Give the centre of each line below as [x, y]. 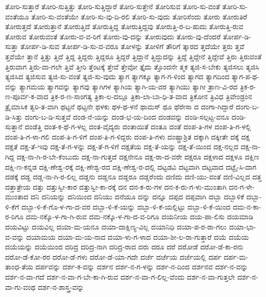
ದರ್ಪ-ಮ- [236, 256]
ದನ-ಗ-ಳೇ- [242, 186]
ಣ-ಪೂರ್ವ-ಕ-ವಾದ [27, 96]
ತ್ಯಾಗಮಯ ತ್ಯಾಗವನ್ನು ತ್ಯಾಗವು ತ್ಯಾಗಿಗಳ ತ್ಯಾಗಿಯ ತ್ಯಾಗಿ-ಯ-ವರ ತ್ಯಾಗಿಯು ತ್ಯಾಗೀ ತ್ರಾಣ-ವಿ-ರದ [128, 86]
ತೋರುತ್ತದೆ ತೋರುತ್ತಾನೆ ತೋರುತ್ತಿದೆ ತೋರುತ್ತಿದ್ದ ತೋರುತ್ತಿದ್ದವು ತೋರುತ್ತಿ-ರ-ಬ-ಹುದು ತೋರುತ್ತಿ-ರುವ [124, 26]
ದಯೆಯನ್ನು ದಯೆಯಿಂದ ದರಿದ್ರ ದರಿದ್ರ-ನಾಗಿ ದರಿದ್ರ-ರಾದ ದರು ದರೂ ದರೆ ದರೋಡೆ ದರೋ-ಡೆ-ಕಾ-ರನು [124, 247]
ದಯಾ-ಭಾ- [243, 227]
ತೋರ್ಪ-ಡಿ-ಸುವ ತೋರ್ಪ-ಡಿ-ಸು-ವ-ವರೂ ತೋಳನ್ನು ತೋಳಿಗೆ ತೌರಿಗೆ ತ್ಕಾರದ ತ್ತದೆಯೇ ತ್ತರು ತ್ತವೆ [132, 46]
